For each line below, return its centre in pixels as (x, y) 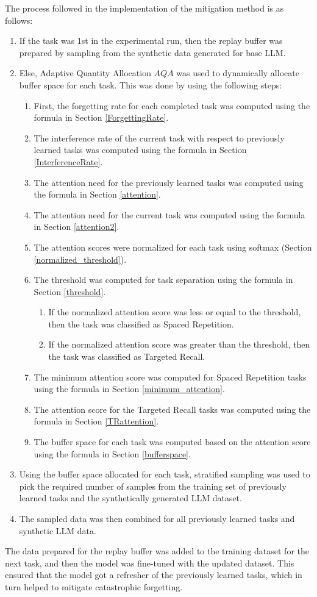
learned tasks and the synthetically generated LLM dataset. (130, 498)
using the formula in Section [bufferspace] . (112, 453)
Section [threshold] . (70, 291)
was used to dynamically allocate (238, 73)
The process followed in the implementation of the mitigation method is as (144, 8)
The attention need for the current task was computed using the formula (169, 214)
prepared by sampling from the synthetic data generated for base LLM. (152, 52)
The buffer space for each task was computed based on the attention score (172, 442)
